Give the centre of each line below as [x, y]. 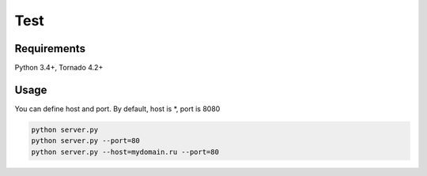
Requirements [50, 49]
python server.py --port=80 [85, 141]
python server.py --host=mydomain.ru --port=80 [125, 152]
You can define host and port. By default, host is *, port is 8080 [117, 109]
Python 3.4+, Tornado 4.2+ [59, 68]
